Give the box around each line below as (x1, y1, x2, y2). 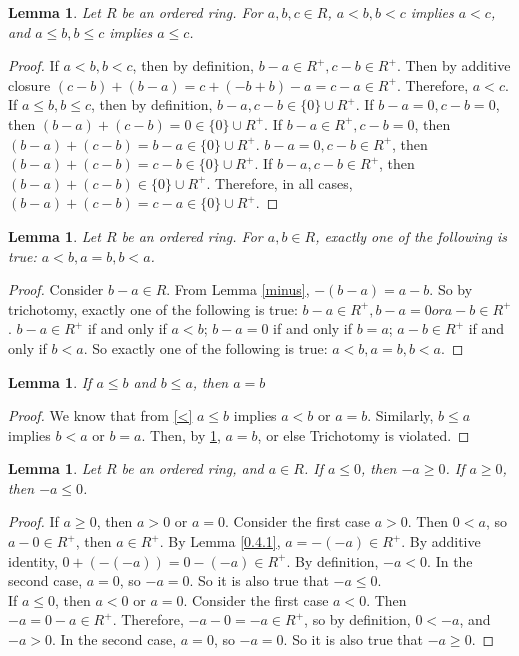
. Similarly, (367, 405, 434, 426)
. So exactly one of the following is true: (83, 337, 328, 358)
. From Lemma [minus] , (166, 279, 310, 300)
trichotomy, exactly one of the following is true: (8, 298, 298, 319)
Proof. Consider (8, 279, 104, 300)
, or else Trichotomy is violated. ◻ (257, 424, 470, 445)
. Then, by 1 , (141, 424, 221, 445)
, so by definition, (304, 609, 411, 630)
